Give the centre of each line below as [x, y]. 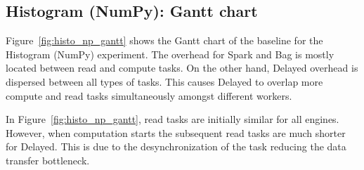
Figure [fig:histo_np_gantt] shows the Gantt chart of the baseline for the [164, 40]
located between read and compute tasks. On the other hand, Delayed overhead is [182, 68]
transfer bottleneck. [48, 160]
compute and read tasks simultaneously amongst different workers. [149, 95]
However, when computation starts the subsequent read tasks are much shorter [176, 132]
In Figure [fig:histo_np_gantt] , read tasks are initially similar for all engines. [173, 119]
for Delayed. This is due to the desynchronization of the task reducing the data [176, 146]
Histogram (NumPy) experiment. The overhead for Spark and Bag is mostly [170, 54]
